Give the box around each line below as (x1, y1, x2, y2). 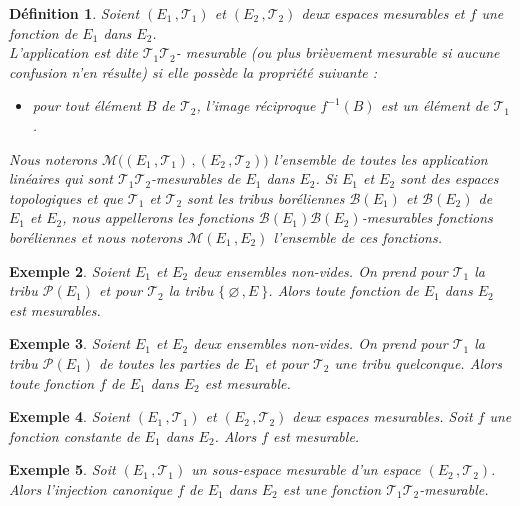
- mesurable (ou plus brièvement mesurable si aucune (175, 42, 500, 63)
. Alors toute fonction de (268, 280, 419, 301)
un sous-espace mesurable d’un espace (191, 459, 421, 480)
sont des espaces (400, 168, 499, 189)
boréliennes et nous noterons (9, 226, 183, 247)
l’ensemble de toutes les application (273, 148, 488, 169)
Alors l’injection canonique (9, 478, 173, 499)
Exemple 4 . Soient (9, 406, 130, 427)
